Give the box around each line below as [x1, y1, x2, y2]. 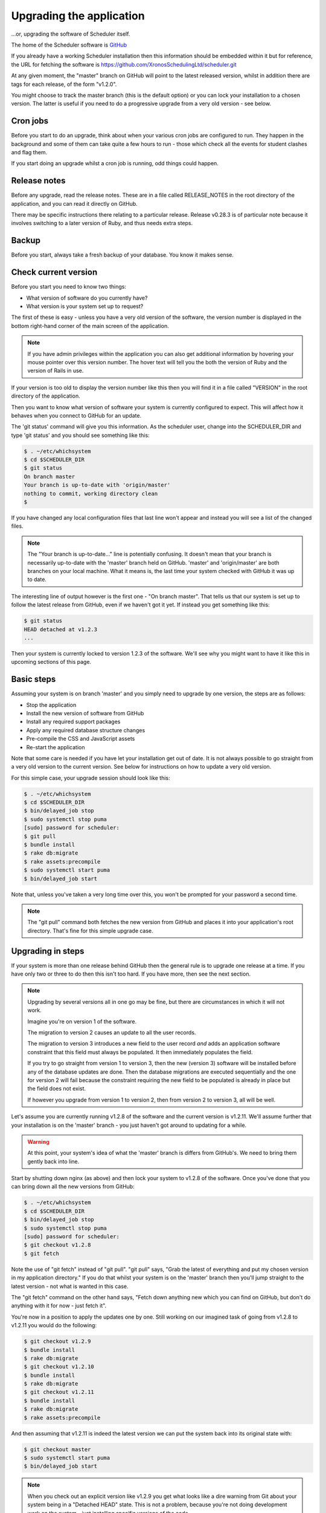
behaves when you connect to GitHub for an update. [11, 412, 142, 419]
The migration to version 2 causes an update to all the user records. [27, 1029, 196, 1036]
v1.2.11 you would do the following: [11, 1322, 97, 1329]
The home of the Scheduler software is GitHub [11, 41, 127, 48]
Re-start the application [26, 743, 85, 750]
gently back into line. [27, 1158, 80, 1165]
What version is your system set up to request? [26, 303, 144, 310]
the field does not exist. [27, 1085, 86, 1092]
